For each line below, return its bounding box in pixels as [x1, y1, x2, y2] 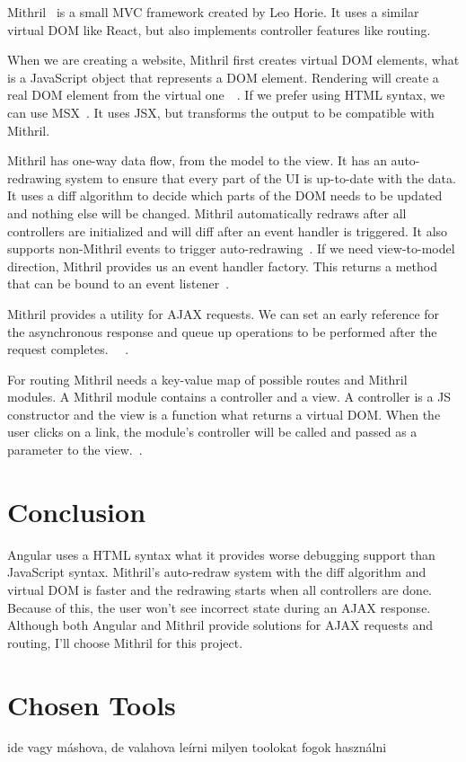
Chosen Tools [7, 686, 176, 722]
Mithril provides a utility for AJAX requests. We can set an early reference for [7, 304, 440, 323]
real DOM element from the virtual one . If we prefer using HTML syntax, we [7, 85, 445, 104]
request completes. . [7, 340, 129, 359]
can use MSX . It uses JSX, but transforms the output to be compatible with [7, 102, 435, 121]
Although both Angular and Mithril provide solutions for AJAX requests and [7, 616, 434, 634]
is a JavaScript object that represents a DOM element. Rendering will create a [7, 67, 439, 86]
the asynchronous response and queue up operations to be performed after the [7, 322, 437, 341]
